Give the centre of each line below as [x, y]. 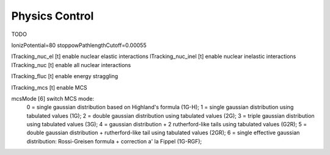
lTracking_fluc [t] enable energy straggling [65, 76]
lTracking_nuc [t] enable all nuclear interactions [71, 65]
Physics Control [53, 16]
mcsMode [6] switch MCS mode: [53, 98]
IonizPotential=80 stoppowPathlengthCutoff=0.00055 [79, 45]
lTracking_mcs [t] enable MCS [50, 87]
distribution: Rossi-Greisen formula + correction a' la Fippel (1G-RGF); [114, 141]
